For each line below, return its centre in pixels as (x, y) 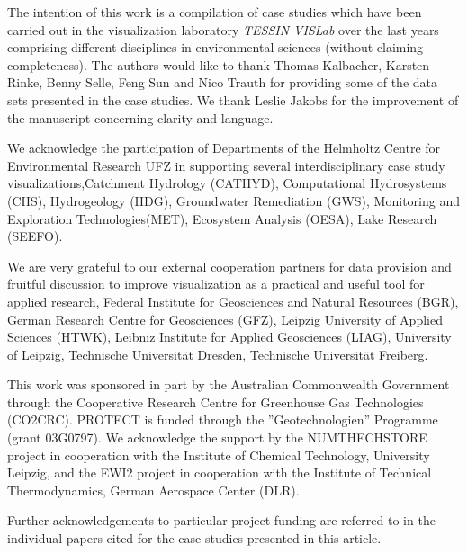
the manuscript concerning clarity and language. (140, 117)
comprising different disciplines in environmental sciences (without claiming (216, 47)
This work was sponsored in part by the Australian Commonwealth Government (229, 384)
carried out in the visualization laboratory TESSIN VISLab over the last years (223, 29)
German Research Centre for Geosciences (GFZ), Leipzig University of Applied (225, 319)
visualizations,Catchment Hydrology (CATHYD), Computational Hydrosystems (227, 183)
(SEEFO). (35, 236)
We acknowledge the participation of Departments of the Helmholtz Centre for (224, 148)
